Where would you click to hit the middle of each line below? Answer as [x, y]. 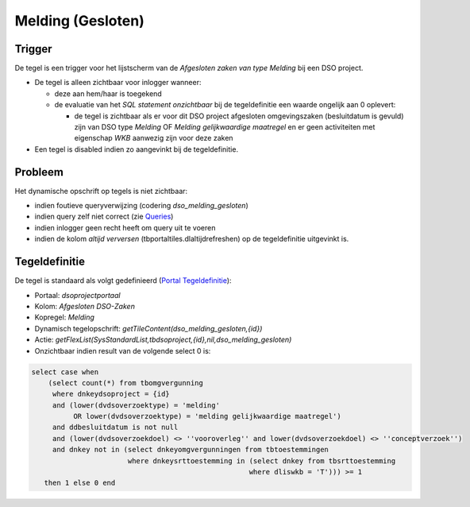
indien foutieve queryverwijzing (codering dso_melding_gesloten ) [142, 206]
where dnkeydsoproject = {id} [111, 394]
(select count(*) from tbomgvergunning [126, 383]
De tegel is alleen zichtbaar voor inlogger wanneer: [118, 83]
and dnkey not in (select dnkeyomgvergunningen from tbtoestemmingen [191, 450]
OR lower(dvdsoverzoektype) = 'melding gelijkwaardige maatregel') [207, 416]
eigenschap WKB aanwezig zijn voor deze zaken [154, 138]
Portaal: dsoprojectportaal [77, 295]
